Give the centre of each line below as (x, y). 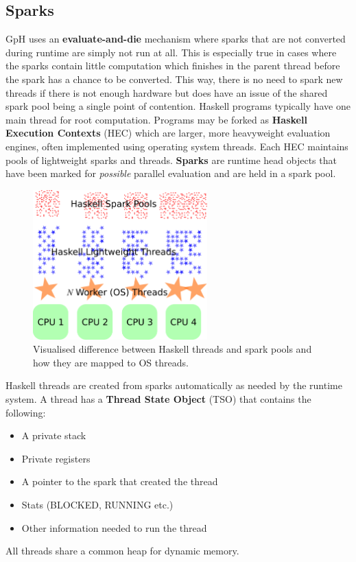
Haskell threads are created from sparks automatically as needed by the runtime (174, 385)
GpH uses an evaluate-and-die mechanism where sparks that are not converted (176, 39)
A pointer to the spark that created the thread (120, 481)
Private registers (56, 458)
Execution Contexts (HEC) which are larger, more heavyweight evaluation (168, 133)
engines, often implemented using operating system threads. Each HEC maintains (177, 146)
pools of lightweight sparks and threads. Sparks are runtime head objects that (171, 160)
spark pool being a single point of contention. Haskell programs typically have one (178, 106)
